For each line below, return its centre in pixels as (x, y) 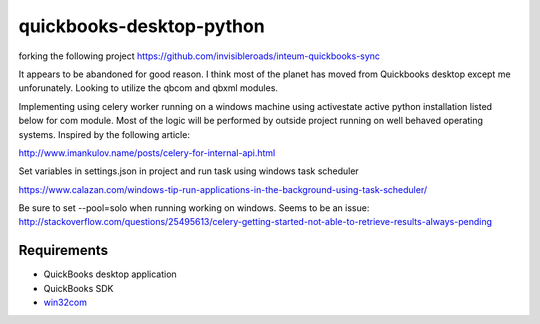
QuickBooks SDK (78, 288)
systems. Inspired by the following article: (104, 134)
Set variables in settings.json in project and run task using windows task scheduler (188, 171)
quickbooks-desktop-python (141, 26)
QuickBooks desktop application (110, 274)
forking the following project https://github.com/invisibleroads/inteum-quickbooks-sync (199, 56)
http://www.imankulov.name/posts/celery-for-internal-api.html (147, 152)
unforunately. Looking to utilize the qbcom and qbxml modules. (148, 88)
